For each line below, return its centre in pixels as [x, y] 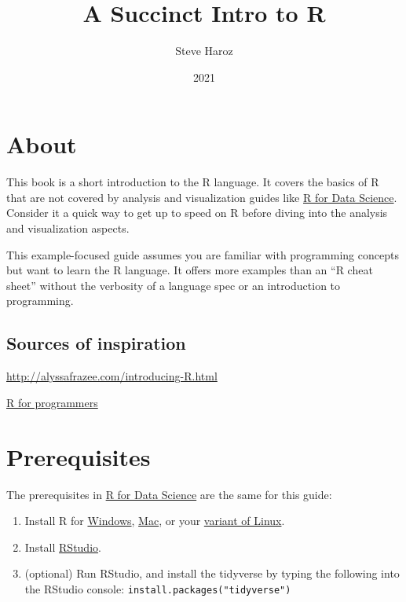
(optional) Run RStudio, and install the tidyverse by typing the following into [212, 573]
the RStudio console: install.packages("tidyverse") [158, 588]
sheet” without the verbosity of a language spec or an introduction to [174, 285]
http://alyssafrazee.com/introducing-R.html [112, 376]
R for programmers [52, 402]
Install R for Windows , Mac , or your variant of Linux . [155, 521]
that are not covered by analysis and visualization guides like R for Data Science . [202, 197]
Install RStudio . [63, 547]
